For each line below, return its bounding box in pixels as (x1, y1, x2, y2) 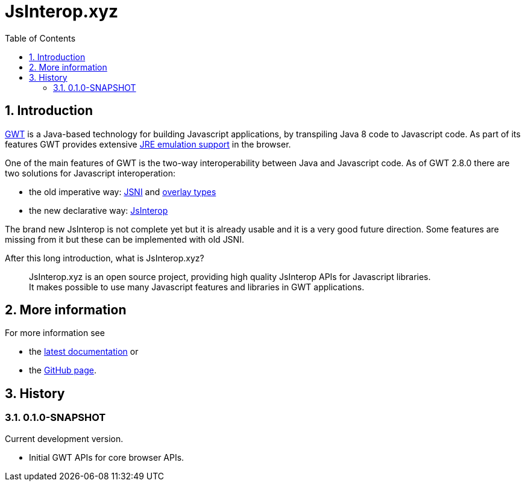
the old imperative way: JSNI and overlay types (29, 186, 216, 197)
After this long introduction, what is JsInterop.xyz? (5, 252, 204, 263)
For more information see (5, 328, 105, 338)
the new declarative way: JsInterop (29, 205, 168, 216)
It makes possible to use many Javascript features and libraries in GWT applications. (29, 281, 365, 292)
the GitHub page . (29, 365, 96, 376)
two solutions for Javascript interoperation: (5, 167, 175, 178)
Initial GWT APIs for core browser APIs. (29, 452, 184, 463)
